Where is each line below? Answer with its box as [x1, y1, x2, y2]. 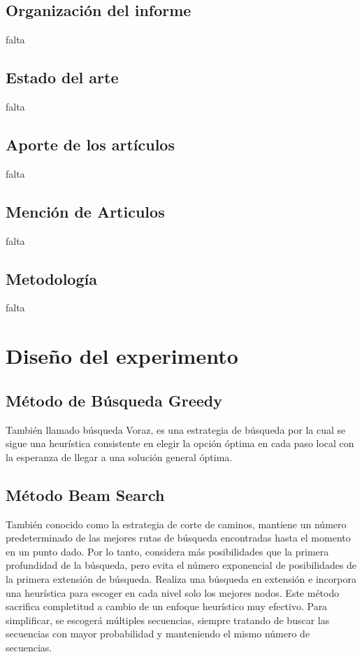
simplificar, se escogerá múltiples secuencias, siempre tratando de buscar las [6, 612, 330, 627]
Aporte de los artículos [6, 133, 175, 155]
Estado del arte [6, 66, 119, 88]
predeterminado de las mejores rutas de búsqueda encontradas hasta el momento [6, 530, 351, 545]
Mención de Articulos [6, 200, 165, 222]
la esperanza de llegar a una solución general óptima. [6, 449, 233, 464]
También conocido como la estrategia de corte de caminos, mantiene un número [6, 516, 347, 531]
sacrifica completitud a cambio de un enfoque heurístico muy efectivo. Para [6, 599, 328, 614]
